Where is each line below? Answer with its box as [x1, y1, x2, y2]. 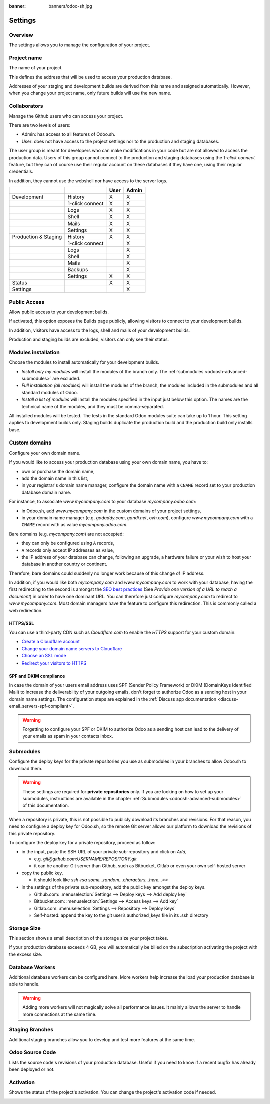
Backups [67, 266, 88, 273]
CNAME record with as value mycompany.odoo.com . [21, 522, 128, 528]
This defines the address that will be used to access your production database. [9, 74, 172, 80]
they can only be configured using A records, [21, 540, 115, 546]
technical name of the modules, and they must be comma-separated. [21, 403, 164, 409]
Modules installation [9, 349, 60, 356]
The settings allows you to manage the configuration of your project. [9, 42, 151, 48]
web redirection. [9, 607, 43, 613]
